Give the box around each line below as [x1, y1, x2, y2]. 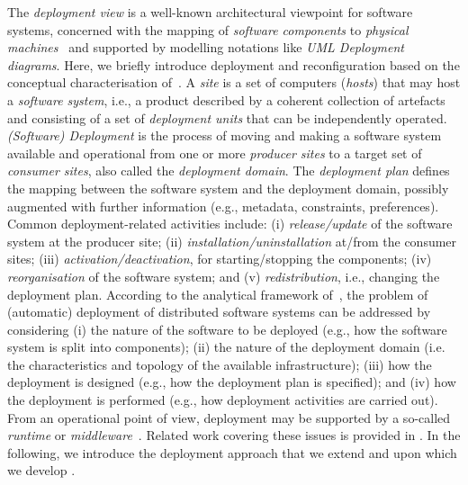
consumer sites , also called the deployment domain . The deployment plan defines [7, 161, 450, 180]
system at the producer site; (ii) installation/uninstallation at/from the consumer [7, 231, 457, 250]
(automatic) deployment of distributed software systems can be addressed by [7, 302, 431, 321]
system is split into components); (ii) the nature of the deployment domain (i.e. [7, 337, 445, 356]
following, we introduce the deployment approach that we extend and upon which [7, 443, 457, 462]
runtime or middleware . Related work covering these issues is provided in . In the [7, 426, 461, 445]
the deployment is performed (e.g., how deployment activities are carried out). [7, 391, 438, 409]
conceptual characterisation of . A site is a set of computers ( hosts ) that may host [7, 73, 461, 92]
